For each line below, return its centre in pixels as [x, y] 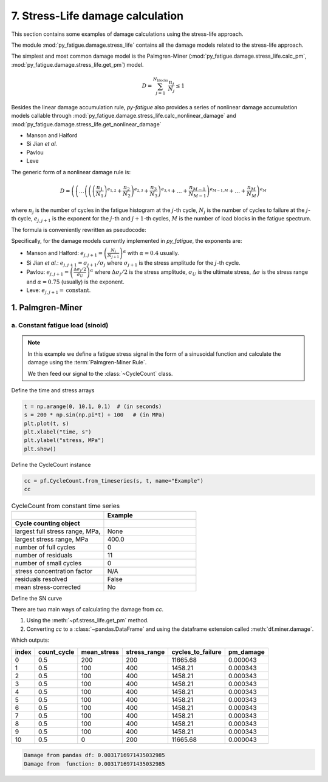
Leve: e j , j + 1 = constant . [59, 291]
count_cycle [56, 651]
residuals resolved [41, 579]
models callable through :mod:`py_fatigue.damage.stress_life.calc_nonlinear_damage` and [124, 116]
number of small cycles [48, 563]
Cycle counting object [47, 523]
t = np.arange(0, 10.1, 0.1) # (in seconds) [93, 406]
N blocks [160, 80]
